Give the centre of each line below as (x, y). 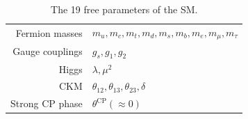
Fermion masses (49, 32)
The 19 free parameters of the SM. (124, 9)
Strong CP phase (47, 103)
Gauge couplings (48, 51)
